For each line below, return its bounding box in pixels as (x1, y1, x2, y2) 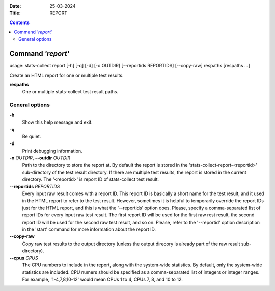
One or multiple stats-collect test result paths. (22, 88, 119, 94)
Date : (9, 3, 21, 9)
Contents (9, 19, 30, 26)
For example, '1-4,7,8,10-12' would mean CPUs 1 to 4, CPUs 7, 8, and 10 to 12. (22, 276, 183, 282)
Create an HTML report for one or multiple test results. (9, 72, 124, 78)
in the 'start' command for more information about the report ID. (22, 226, 156, 232)
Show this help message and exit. (22, 119, 93, 125)
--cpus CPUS (9, 255, 38, 261)
